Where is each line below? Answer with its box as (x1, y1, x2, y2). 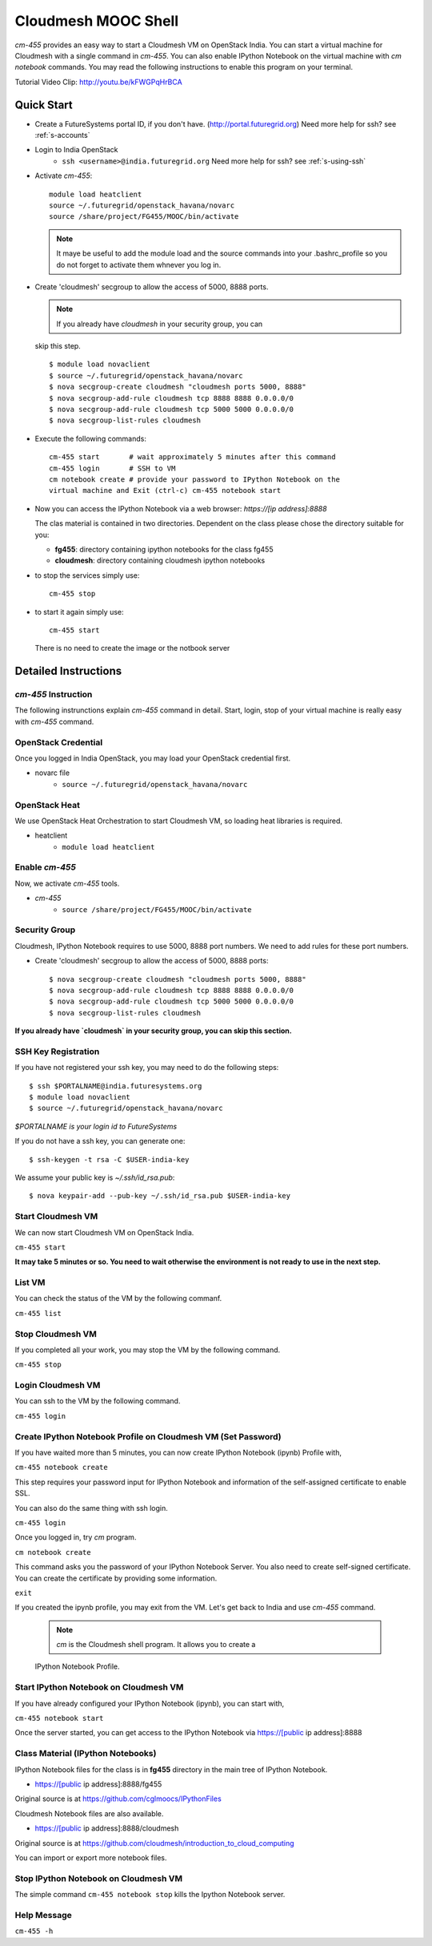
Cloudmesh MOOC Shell (14, 12, 179, 30)
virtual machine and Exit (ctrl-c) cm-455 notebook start (49, 486, 282, 495)
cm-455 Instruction (14, 689, 93, 700)
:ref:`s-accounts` (34, 131, 90, 140)
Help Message (14, 1909, 72, 1920)
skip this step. (34, 341, 82, 351)
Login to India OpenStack (34, 145, 118, 155)
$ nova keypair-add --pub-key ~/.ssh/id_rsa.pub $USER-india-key (29, 1191, 291, 1201)
